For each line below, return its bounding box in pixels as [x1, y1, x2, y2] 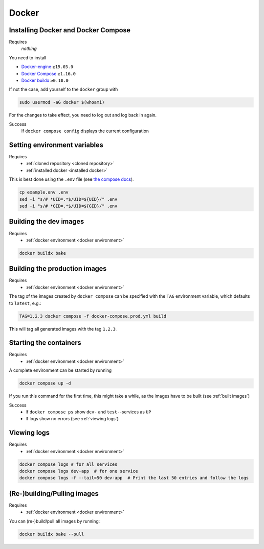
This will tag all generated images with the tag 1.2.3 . [9, 326, 117, 332]
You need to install [9, 54, 46, 61]
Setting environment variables [9, 141, 104, 149]
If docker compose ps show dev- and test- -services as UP [25, 409, 152, 415]
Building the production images [9, 264, 107, 273]
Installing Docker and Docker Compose [9, 26, 131, 34]
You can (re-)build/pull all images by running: [9, 518, 100, 524]
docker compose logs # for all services [19, 461, 117, 467]
